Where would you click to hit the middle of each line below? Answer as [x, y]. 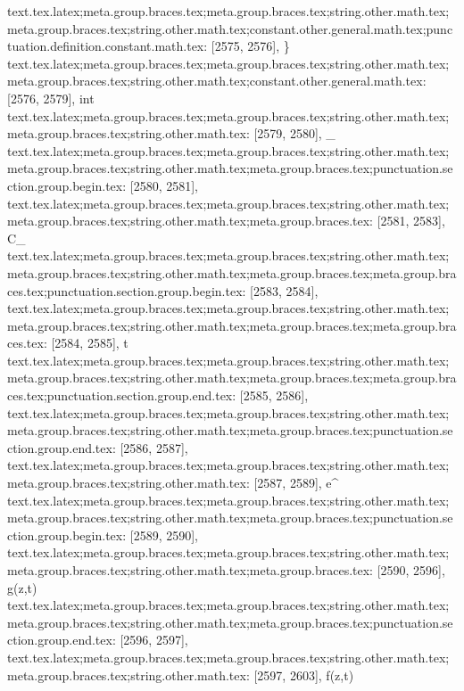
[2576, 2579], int [51, 98]
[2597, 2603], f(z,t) [304, 675]
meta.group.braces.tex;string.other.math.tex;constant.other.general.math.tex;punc [230, 28]
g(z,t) [22, 587]
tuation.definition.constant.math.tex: [108, 46]
